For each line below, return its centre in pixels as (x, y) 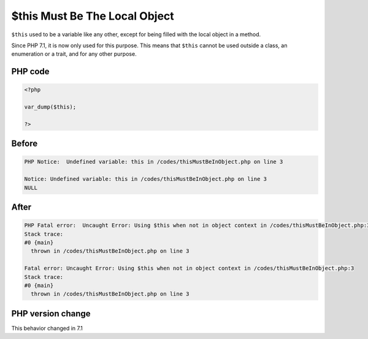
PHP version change (51, 314)
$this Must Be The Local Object (93, 16)
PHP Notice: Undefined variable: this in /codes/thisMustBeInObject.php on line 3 (154, 162)
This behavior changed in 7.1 (47, 328)
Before (25, 144)
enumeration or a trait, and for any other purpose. (74, 54)
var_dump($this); (50, 107)
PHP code (30, 71)
